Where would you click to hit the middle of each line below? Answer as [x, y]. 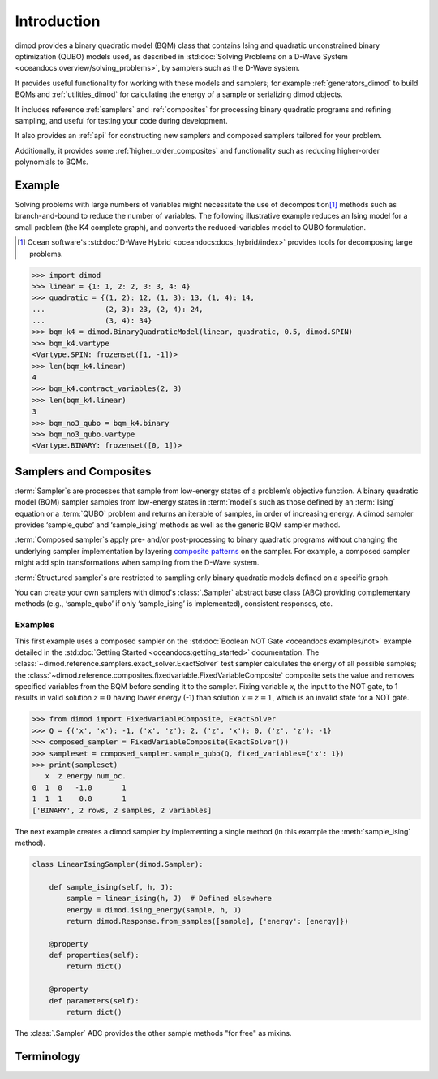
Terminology [48, 1056]
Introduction [58, 21]
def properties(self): [94, 955]
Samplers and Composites [83, 471]
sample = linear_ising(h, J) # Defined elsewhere [169, 899]
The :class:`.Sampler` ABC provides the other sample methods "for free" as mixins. [153, 1033]
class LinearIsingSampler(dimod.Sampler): [118, 864]
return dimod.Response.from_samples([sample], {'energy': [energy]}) [207, 921]
